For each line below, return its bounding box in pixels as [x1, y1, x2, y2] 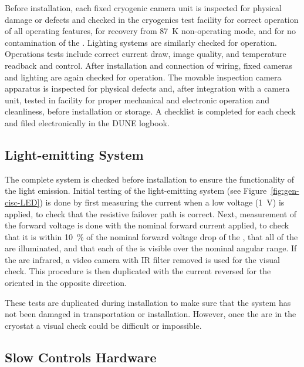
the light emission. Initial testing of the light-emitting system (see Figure [5, 184, 267, 197]
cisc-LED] [5, 196, 40, 208]
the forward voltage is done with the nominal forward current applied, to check [5, 219, 289, 231]
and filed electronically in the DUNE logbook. [5, 116, 170, 129]
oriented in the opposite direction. [5, 277, 127, 289]
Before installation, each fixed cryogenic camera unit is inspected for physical [5, 2, 282, 14]
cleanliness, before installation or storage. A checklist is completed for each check [5, 105, 296, 117]
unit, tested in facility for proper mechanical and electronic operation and [5, 93, 270, 106]
